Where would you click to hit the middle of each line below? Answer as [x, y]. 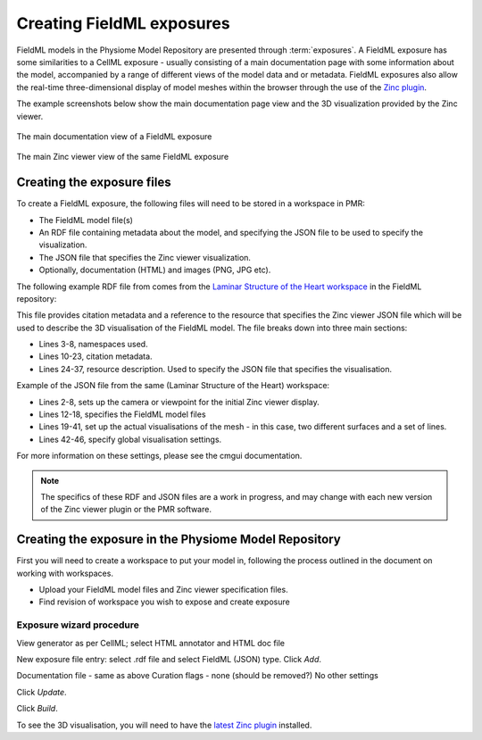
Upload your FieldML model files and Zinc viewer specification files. [164, 590]
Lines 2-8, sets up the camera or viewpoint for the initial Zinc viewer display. [179, 402]
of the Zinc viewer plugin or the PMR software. [126, 510]
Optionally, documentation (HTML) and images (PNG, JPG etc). [155, 270]
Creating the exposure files [94, 183]
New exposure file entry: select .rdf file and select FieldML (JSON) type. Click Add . [169, 659]
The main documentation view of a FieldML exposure [114, 136]
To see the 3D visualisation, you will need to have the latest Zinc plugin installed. [164, 725]
